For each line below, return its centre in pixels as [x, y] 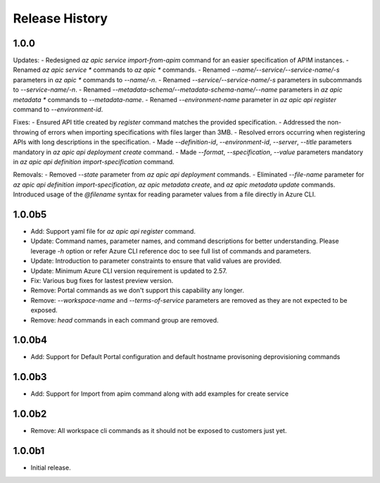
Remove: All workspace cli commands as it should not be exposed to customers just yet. [159, 431]
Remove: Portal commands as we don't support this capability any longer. [137, 290]
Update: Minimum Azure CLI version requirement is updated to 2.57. [129, 270]
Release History [61, 18]
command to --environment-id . [58, 110]
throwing [26, 132]
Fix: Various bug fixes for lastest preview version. [102, 281]
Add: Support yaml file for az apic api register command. [113, 232]
